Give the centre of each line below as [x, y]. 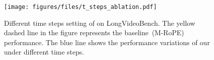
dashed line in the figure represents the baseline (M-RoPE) [94, 32]
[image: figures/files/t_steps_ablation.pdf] [80, 7]
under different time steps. [44, 52]
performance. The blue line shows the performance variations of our [107, 42]
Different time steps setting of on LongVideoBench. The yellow [100, 23]
